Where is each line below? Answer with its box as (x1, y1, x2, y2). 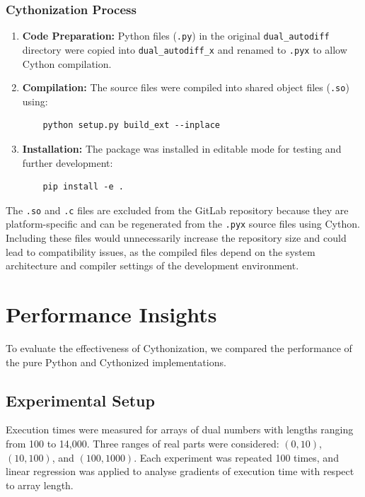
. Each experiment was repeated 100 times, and (134, 450, 339, 464)
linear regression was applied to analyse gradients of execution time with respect (6, 464, 354, 479)
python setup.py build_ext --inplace (42, 120, 220, 131)
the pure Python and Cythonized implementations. (6, 354, 226, 369)
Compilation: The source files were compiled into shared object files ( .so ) (22, 80, 349, 95)
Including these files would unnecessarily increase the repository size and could (6, 230, 347, 245)
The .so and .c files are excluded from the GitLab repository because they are (6, 202, 349, 217)
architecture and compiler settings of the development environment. (6, 258, 299, 273)
